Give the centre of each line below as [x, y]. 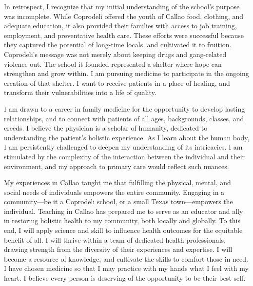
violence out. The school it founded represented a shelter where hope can [113, 64]
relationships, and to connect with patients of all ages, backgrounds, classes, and [124, 118]
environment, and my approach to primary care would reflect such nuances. [117, 166]
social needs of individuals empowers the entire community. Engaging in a [114, 192]
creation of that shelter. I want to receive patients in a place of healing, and [117, 83]
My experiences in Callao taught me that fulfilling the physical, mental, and [117, 182]
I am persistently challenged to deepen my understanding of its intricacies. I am [123, 147]
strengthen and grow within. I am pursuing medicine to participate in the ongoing [126, 73]
